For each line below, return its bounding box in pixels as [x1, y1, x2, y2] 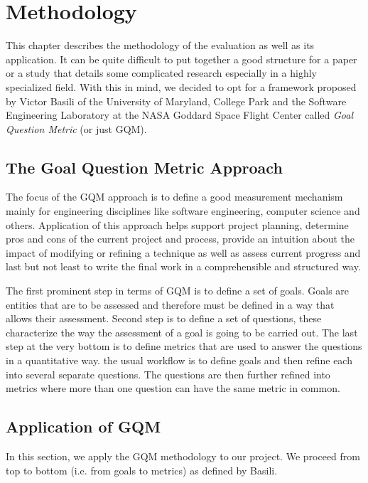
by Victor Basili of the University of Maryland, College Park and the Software [6, 93, 347, 108]
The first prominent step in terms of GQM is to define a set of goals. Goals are [6, 283, 350, 298]
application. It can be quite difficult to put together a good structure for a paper [6, 51, 357, 66]
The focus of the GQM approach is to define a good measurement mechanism [6, 189, 343, 204]
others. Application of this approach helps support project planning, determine [6, 217, 349, 232]
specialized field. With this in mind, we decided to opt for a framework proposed [6, 79, 357, 94]
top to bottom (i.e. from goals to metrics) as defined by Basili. [6, 462, 278, 477]
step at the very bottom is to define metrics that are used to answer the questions [6, 339, 362, 354]
